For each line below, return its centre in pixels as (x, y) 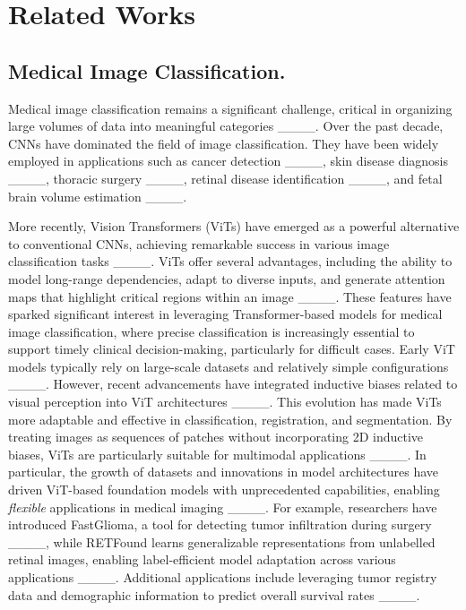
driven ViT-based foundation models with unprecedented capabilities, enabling (224, 490)
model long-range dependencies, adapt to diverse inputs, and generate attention (227, 278)
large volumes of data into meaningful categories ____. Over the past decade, (226, 126)
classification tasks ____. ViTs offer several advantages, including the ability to (230, 261)
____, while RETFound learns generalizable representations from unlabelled (222, 541)
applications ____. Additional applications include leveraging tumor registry (223, 577)
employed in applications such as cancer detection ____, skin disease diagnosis (229, 161)
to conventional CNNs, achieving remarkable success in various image (199, 243)
